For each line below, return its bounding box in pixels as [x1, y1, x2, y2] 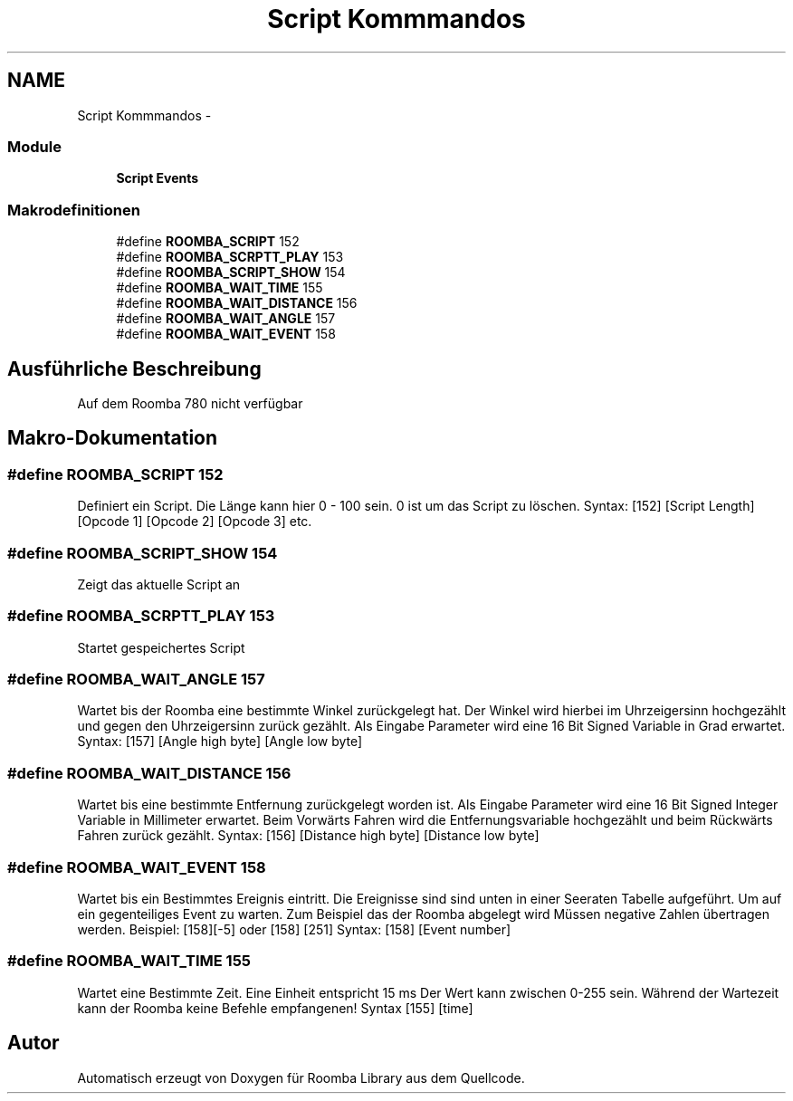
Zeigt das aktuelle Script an [77, 576, 241, 592]
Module [7, 137, 62, 156]
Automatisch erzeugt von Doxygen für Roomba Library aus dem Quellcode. [77, 1069, 525, 1086]
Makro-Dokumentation [7, 426, 218, 450]
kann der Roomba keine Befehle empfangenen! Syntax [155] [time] [77, 1000, 473, 1016]
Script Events [116, 170, 199, 187]
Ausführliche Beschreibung [7, 357, 262, 380]
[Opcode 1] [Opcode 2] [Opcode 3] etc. [77, 513, 312, 530]
